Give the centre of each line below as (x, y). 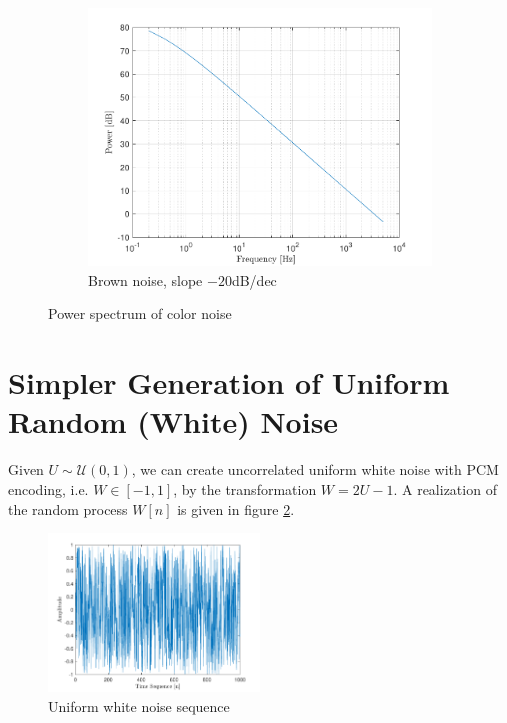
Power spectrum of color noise (140, 313)
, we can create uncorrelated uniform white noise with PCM (315, 469)
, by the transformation (245, 488)
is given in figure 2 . (236, 508)
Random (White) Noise (173, 421)
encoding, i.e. (48, 488)
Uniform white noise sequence (139, 705)
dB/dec (254, 279)
